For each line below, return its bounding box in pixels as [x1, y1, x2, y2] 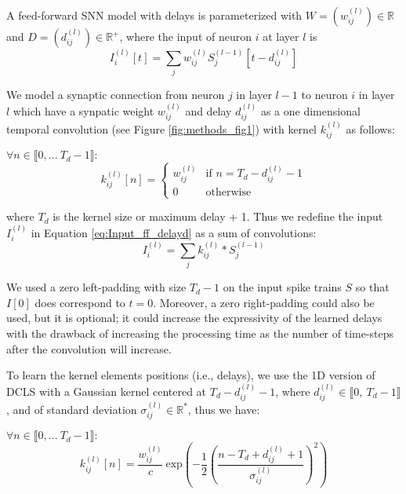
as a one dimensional [260, 102, 361, 119]
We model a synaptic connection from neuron [6, 86, 225, 103]
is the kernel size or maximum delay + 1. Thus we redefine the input [53, 208, 383, 225]
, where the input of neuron [119, 28, 252, 44]
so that [355, 279, 390, 295]
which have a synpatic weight [13, 102, 154, 119]
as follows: [346, 120, 395, 137]
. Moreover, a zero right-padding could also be [153, 294, 375, 310]
